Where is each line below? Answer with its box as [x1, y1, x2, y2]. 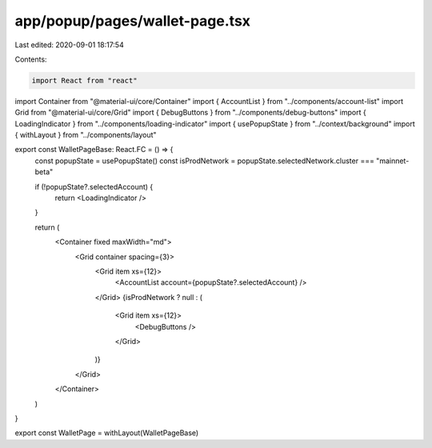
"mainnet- [376, 156, 410, 166]
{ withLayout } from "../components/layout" [14, 130, 157, 140]
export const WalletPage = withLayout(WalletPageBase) [14, 428, 199, 438]
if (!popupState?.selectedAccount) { [34, 182, 154, 191]
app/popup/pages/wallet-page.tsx [14, 12, 251, 30]
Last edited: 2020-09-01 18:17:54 [14, 40, 124, 50]
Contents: [14, 54, 47, 64]
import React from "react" [31, 76, 138, 85]
